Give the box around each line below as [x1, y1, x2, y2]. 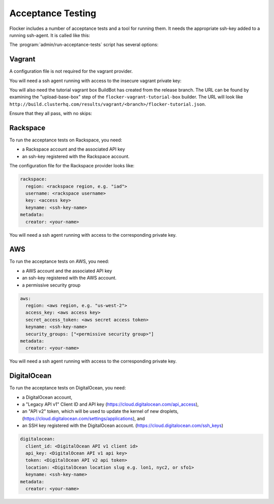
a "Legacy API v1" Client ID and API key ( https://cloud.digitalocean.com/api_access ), [22, 401, 199, 408]
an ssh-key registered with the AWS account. [22, 275, 117, 281]
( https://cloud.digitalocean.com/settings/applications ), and [22, 415, 145, 421]
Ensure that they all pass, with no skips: [9, 111, 92, 117]
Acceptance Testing [9, 8, 96, 19]
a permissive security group [22, 282, 81, 288]
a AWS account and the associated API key [22, 268, 113, 274]
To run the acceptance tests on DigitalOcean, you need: [9, 385, 126, 391]
